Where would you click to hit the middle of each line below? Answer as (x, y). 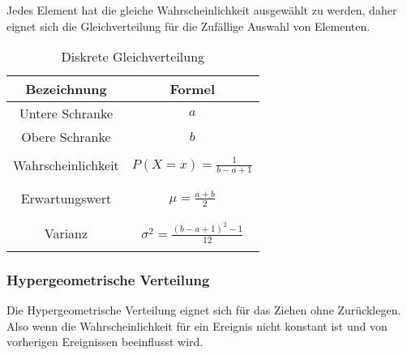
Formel (193, 89)
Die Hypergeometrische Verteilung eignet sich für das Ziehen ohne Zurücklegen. (204, 310)
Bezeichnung (66, 89)
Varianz (66, 233)
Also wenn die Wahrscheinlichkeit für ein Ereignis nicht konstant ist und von (197, 325)
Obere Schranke (66, 137)
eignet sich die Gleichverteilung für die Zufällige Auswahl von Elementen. (189, 26)
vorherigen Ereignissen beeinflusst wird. (105, 342)
